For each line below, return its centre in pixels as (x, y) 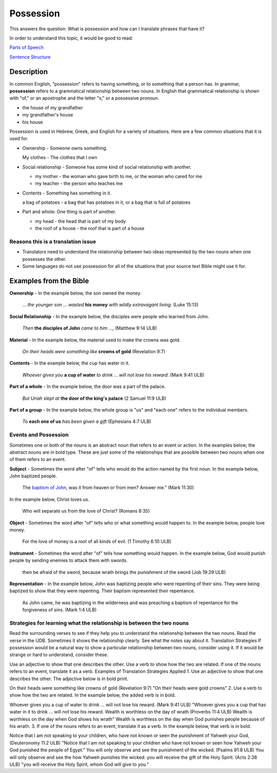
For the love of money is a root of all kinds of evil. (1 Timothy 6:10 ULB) (97, 542)
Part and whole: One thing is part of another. (69, 212)
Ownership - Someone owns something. (65, 148)
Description (29, 72)
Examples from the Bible (49, 281)
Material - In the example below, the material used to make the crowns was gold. (95, 340)
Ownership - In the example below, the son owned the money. (75, 293)
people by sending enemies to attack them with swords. (68, 561)
